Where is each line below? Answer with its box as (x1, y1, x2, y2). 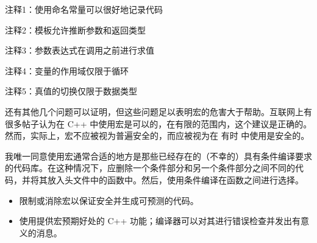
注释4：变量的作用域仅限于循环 (5, 64, 129, 77)
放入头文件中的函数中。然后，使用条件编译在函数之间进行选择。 (47, 173, 304, 186)
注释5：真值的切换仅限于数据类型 (5, 85, 137, 97)
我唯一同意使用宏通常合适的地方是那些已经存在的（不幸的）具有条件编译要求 (5, 149, 312, 162)
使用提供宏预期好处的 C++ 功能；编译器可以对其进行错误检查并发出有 (19, 214, 301, 227)
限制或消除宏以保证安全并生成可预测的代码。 (19, 194, 199, 206)
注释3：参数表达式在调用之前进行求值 (5, 44, 154, 57)
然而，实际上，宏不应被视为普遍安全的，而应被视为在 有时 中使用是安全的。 (5, 129, 310, 142)
